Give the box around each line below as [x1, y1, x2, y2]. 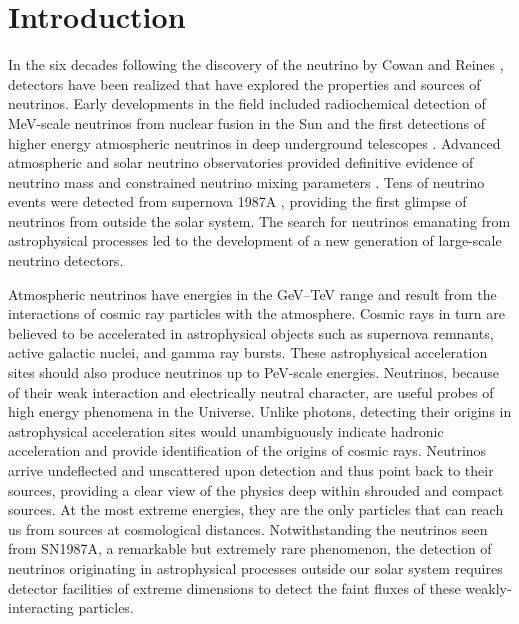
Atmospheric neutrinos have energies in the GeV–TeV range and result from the [8, 283, 497, 304]
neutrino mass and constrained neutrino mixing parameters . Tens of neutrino [8, 171, 485, 192]
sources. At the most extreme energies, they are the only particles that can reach [8, 499, 504, 520]
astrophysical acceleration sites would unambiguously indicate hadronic [8, 420, 444, 441]
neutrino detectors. [8, 250, 124, 271]
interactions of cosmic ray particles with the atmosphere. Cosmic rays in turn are [8, 303, 505, 324]
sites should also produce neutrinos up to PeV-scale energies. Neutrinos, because [8, 362, 500, 383]
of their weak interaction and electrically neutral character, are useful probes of [8, 381, 494, 402]
